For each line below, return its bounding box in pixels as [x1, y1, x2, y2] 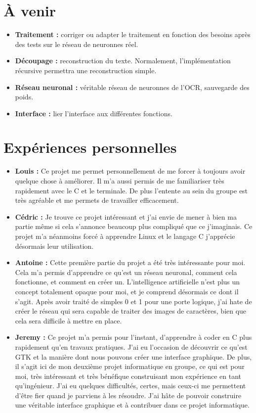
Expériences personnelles [3, 137, 177, 157]
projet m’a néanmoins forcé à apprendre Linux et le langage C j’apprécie [15, 230, 235, 241]
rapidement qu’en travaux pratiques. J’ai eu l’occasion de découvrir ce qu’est [15, 341, 248, 352]
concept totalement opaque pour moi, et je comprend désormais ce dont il [15, 286, 239, 296]
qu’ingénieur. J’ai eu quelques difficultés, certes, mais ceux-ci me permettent [15, 380, 246, 391]
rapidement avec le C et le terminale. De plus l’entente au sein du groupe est [15, 185, 248, 195]
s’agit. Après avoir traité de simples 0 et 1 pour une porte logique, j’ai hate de [15, 296, 252, 306]
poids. [15, 92, 34, 102]
